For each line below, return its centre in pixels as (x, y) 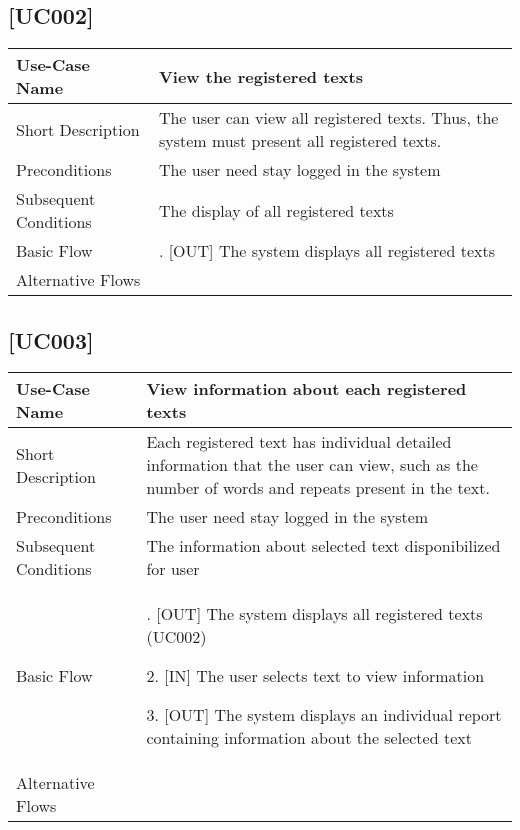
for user (173, 569)
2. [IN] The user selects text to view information (315, 676)
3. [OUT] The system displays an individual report (324, 715)
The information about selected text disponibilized (323, 546)
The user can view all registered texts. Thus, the (328, 118)
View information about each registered (306, 389)
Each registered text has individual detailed (299, 442)
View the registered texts (260, 76)
